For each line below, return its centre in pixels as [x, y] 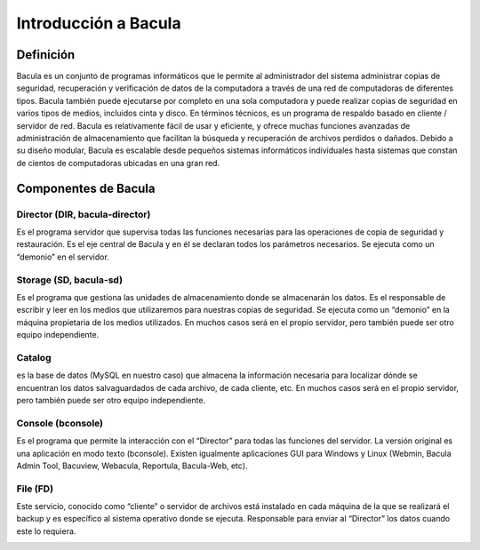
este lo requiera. [46, 531]
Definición [46, 55]
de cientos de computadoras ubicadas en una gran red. [118, 163]
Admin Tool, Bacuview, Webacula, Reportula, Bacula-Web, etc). [132, 466]
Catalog [34, 357]
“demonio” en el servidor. [63, 257]
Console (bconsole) [60, 423]
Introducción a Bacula [99, 23]
